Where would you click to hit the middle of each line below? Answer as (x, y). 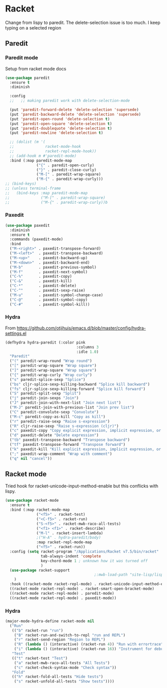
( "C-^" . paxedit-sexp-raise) (47, 291)
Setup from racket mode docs (36, 68)
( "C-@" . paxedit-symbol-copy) (49, 300)
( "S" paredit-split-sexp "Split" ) (45, 393)
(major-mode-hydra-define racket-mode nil (50, 621)
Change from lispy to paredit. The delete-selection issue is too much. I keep (83, 22)
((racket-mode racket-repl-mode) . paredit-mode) (62, 593)
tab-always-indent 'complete (71, 556)
